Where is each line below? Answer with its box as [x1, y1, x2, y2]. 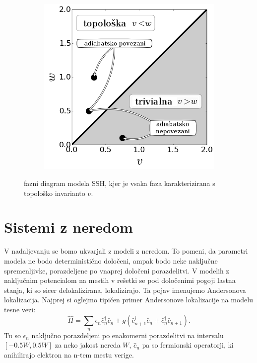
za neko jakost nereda [55, 340, 121, 350]
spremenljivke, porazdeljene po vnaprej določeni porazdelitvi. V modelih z [4, 265, 229, 275]
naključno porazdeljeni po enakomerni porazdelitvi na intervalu [31, 330, 224, 340]
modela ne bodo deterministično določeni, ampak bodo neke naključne [4, 255, 218, 266]
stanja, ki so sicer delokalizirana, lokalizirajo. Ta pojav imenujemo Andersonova [4, 284, 246, 295]
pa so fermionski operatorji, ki [142, 340, 234, 350]
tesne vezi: [4, 304, 36, 314]
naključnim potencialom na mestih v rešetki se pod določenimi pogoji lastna [4, 275, 236, 285]
